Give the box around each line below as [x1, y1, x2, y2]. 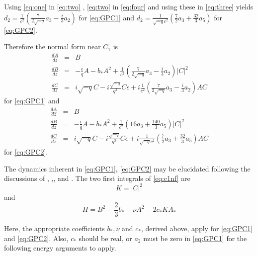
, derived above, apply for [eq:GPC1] [141, 223, 253, 233]
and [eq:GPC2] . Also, [4, 233, 69, 243]
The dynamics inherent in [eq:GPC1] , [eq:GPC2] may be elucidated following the [4, 163, 251, 173]
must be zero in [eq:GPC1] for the [143, 233, 247, 243]
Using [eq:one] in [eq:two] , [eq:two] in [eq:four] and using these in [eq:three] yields [4, 1, 254, 11]
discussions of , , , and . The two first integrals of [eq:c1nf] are [4, 173, 190, 183]
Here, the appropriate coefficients [4, 223, 105, 233]
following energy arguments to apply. [4, 243, 116, 253]
